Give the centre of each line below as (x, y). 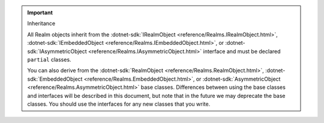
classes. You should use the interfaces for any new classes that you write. (119, 104)
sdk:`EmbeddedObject (55, 79)
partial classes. (49, 59)
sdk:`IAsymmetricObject (57, 51)
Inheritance (41, 23)
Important (40, 13)
